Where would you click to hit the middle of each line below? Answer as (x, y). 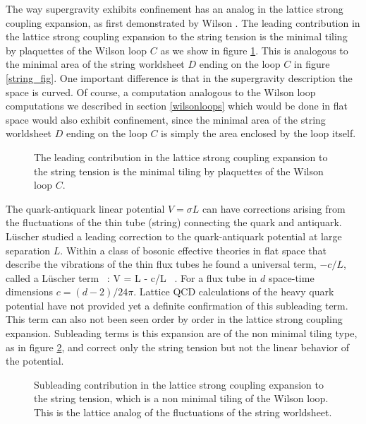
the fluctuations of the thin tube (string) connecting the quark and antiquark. (174, 222)
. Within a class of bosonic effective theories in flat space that (193, 250)
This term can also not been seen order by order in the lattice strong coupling (174, 319)
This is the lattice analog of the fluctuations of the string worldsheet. (183, 412)
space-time (292, 277)
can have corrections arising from (274, 208)
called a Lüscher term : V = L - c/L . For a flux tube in (132, 277)
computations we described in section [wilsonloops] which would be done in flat (177, 106)
